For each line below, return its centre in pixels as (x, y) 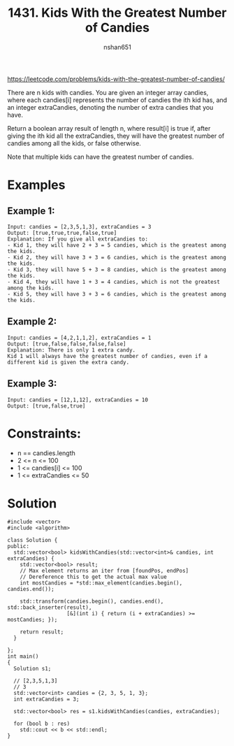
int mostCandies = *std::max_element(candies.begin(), (101, 583)
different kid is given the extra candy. (68, 362)
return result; (42, 632)
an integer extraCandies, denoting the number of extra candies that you (110, 107)
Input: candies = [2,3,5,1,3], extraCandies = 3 (79, 227)
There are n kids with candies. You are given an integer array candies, (108, 92)
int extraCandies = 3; (46, 700)
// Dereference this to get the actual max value (94, 577)
